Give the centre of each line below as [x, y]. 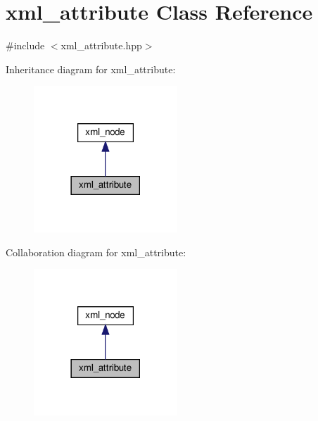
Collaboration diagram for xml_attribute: [96, 252]
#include [25, 45]
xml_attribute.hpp [101, 45]
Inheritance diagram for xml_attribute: [91, 69]
